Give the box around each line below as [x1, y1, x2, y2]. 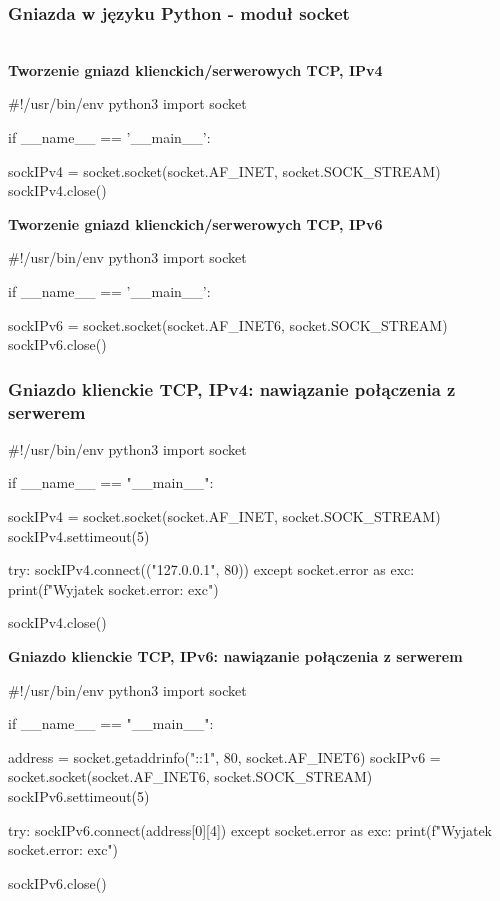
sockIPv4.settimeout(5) [8, 525, 150, 546]
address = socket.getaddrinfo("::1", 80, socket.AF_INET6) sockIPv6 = [8, 746, 441, 767]
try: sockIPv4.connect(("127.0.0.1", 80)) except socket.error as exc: [8, 559, 415, 580]
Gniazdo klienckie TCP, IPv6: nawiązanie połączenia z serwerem [8, 646, 463, 667]
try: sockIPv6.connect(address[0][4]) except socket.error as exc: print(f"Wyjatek [8, 819, 493, 840]
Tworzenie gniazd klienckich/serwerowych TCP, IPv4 [8, 59, 383, 80]
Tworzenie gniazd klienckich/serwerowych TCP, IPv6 [8, 213, 383, 234]
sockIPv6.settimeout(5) [8, 786, 150, 807]
